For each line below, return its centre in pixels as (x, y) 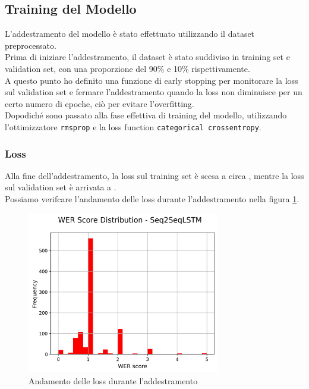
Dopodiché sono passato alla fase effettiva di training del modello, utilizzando (146, 115)
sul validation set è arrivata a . (61, 187)
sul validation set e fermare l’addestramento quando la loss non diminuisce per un (154, 92)
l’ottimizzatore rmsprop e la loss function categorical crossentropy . (133, 126)
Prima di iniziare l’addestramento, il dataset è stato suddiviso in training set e (147, 57)
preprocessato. (31, 45)
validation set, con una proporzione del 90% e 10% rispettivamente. (127, 68)
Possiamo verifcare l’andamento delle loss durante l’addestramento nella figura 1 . (152, 199)
